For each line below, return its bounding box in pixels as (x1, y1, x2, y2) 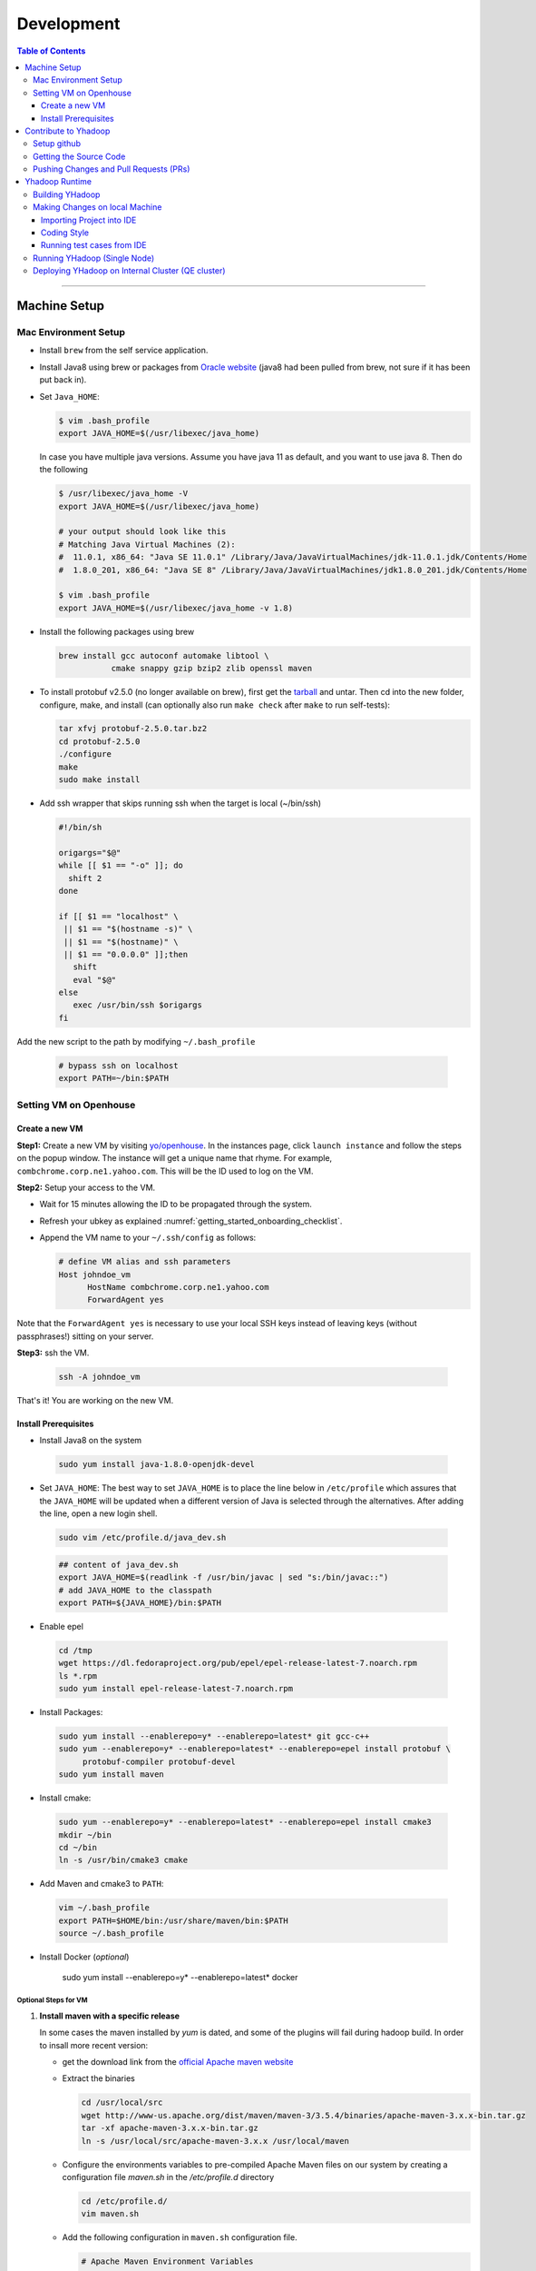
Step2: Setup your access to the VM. (16, 1182, 156, 1193)
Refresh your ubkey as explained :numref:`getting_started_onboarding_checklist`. (39, 1215, 343, 1226)
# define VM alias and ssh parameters (58, 1256, 231, 1267)
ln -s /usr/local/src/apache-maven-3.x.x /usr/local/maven (81, 2136, 349, 2146)
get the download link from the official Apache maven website (62, 2056, 294, 2067)
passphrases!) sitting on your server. (16, 1331, 154, 1342)
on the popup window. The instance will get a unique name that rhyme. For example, (16, 1153, 333, 1164)
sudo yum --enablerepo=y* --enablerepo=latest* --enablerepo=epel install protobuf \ (58, 1744, 451, 1754)
